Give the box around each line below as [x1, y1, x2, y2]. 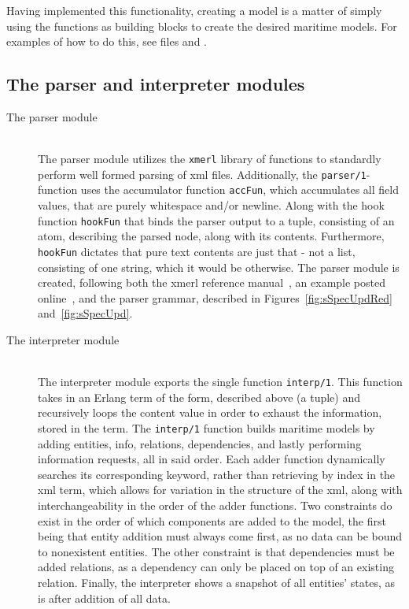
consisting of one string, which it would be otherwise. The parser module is [38, 258, 400, 275]
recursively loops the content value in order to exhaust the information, [38, 404, 382, 421]
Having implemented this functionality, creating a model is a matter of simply [6, 2, 382, 18]
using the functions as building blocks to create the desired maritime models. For [6, 17, 397, 34]
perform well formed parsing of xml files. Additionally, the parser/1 [38, 165, 367, 182]
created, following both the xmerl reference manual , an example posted [38, 274, 386, 291]
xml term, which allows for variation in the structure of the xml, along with [38, 481, 403, 498]
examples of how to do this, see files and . [6, 33, 207, 50]
